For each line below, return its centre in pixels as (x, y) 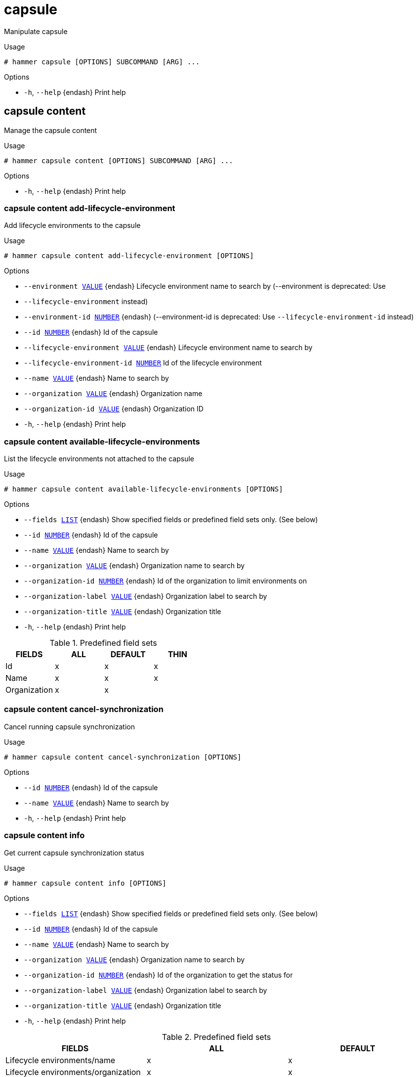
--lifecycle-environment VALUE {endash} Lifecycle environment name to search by (168, 348)
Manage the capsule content (51, 130)
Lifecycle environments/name (61, 1060)
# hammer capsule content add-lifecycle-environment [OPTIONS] (129, 256)
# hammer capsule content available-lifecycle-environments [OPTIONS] (144, 489)
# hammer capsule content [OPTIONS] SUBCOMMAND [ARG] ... (119, 160)
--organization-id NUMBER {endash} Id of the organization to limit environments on (165, 581)
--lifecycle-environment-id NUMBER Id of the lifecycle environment (143, 363)
